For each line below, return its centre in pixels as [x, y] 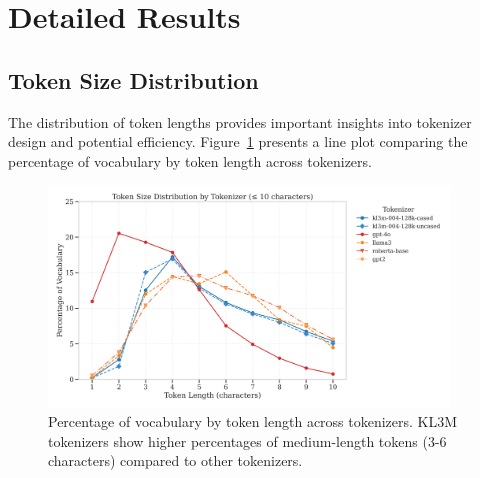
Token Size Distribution [133, 79]
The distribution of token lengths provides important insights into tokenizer [240, 121]
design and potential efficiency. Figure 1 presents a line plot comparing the [238, 141]
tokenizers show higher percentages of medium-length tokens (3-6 [247, 440]
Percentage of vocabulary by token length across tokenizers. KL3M [253, 421]
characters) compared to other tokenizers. [175, 460]
